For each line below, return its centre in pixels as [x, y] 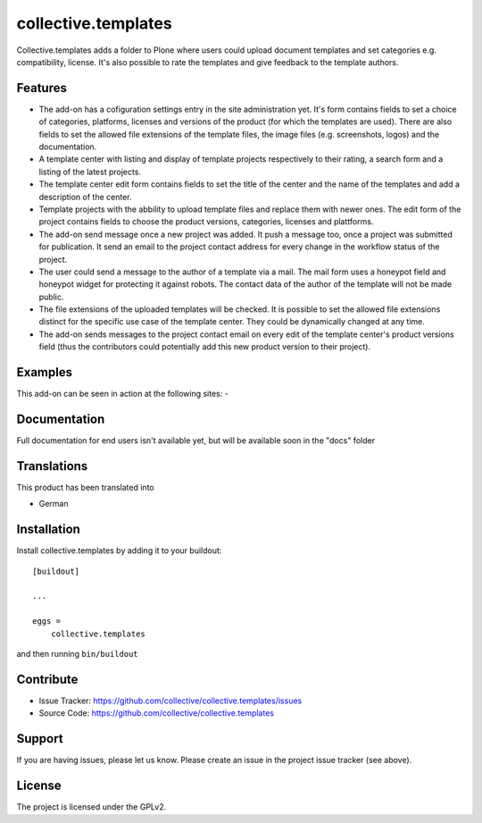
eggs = [47, 621]
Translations [52, 466]
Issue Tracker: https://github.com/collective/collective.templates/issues [170, 701]
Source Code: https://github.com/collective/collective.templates [156, 713]
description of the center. [86, 197]
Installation [48, 529]
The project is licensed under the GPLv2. [91, 807]
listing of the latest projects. [90, 172]
